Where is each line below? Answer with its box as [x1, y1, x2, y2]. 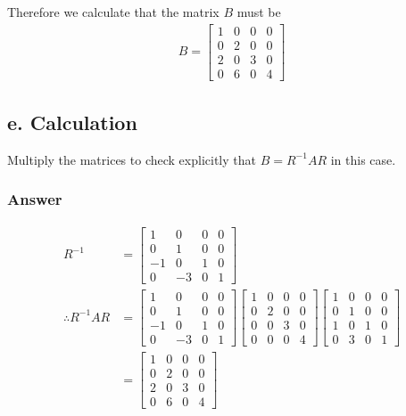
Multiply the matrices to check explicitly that [7, 150, 256, 168]
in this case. [330, 150, 396, 168]
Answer [7, 188, 62, 210]
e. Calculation [7, 109, 137, 136]
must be [236, 3, 281, 20]
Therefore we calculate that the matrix [7, 3, 220, 20]
